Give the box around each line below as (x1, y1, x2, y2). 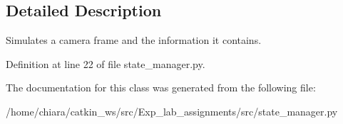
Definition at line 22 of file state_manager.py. (6, 56, 205, 71)
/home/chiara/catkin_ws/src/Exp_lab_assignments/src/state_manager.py (6, 103, 338, 118)
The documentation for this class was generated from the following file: (6, 80, 316, 95)
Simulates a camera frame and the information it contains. (6, 33, 262, 47)
